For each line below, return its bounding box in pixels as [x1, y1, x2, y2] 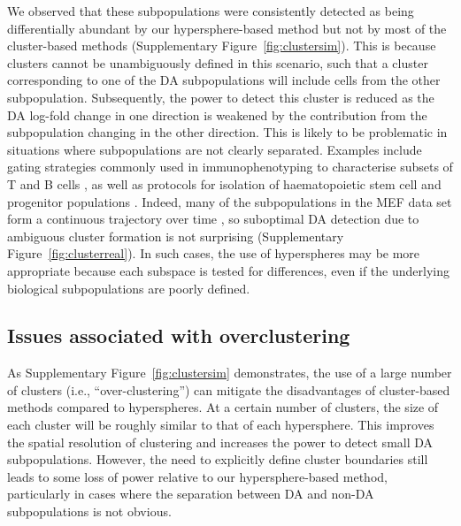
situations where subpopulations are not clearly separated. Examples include [7, 140, 422, 158]
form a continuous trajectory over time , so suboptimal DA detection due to [7, 210, 419, 228]
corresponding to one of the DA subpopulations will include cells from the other [7, 71, 441, 89]
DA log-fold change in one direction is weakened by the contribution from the [7, 105, 427, 124]
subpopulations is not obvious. [7, 502, 172, 521]
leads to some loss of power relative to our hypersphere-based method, [7, 467, 388, 485]
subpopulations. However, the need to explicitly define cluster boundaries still [7, 450, 428, 469]
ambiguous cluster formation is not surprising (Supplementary [7, 226, 344, 245]
